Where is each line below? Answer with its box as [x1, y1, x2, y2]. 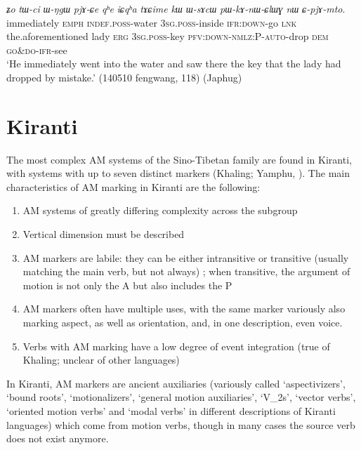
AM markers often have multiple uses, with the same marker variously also [22, 301, 346, 316]
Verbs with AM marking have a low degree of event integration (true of [22, 338, 330, 353]
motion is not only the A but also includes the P [22, 277, 232, 292]
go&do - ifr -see [6, 42, 67, 57]
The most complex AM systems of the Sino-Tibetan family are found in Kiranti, [6, 152, 352, 166]
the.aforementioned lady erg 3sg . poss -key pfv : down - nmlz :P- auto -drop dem [6, 29, 329, 44]
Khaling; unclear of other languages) [22, 352, 180, 367]
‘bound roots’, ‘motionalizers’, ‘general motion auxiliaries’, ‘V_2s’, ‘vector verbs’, [6, 390, 356, 404]
